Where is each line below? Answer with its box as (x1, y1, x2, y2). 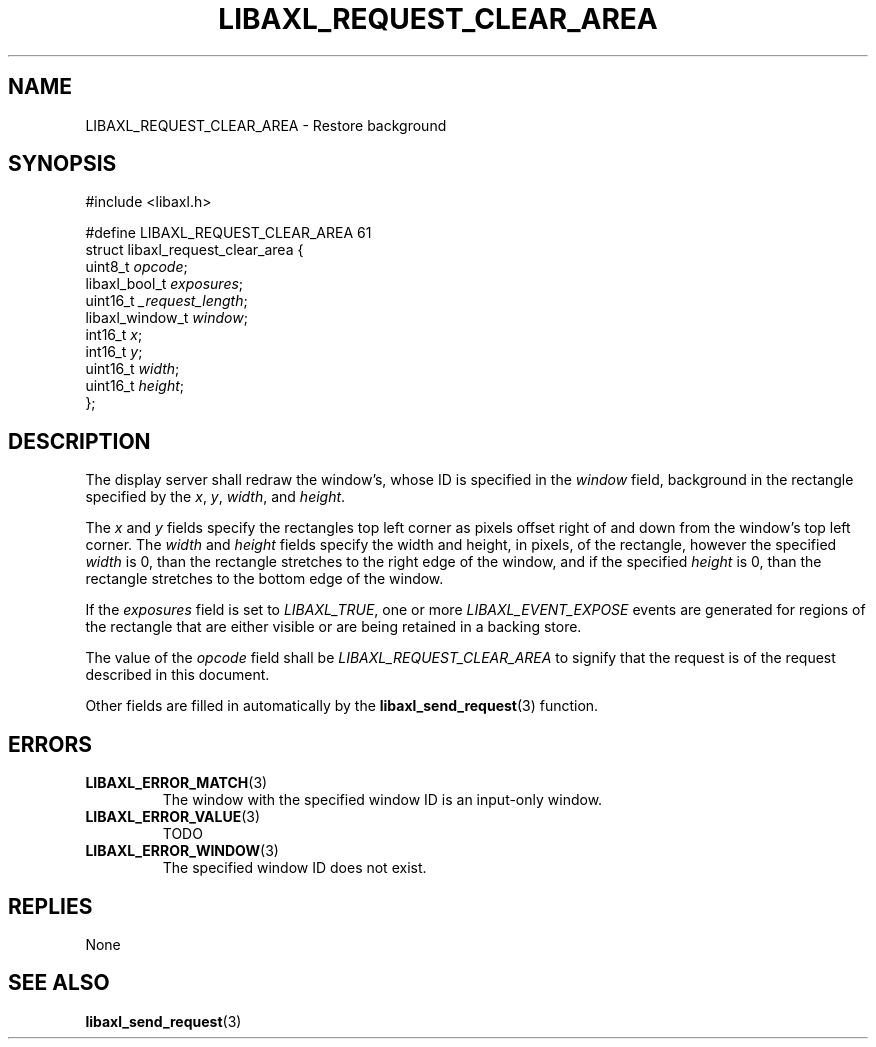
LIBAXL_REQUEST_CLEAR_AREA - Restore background (85, 116, 447, 134)
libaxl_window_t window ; (85, 309, 248, 327)
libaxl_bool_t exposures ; (85, 275, 244, 293)
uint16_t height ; (85, 377, 184, 395)
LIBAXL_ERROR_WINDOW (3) (85, 842, 279, 860)
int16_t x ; (85, 326, 143, 344)
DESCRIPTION (8, 428, 151, 454)
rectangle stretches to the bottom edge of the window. (85, 570, 444, 588)
